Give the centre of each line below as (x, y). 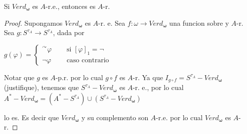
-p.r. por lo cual (79, 77)
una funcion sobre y (199, 22)
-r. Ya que (148, 77)
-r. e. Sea (112, 22)
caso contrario (88, 60)
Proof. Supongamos (33, 22)
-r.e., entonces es (71, 6)
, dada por (69, 32)
